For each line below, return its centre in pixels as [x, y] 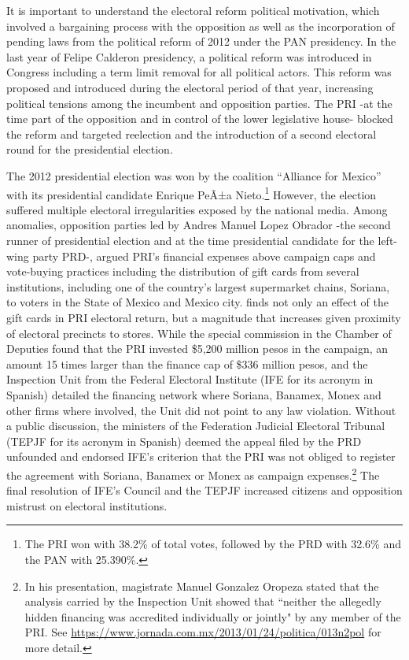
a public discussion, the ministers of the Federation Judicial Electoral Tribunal [196, 426]
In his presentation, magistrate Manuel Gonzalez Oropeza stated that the [202, 586]
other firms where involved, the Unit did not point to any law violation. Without [201, 410]
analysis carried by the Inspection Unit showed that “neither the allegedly [203, 601]
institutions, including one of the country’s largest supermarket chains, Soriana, [198, 286]
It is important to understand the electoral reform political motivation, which [193, 10]
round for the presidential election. [90, 149]
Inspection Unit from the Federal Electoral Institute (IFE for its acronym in [190, 379]
